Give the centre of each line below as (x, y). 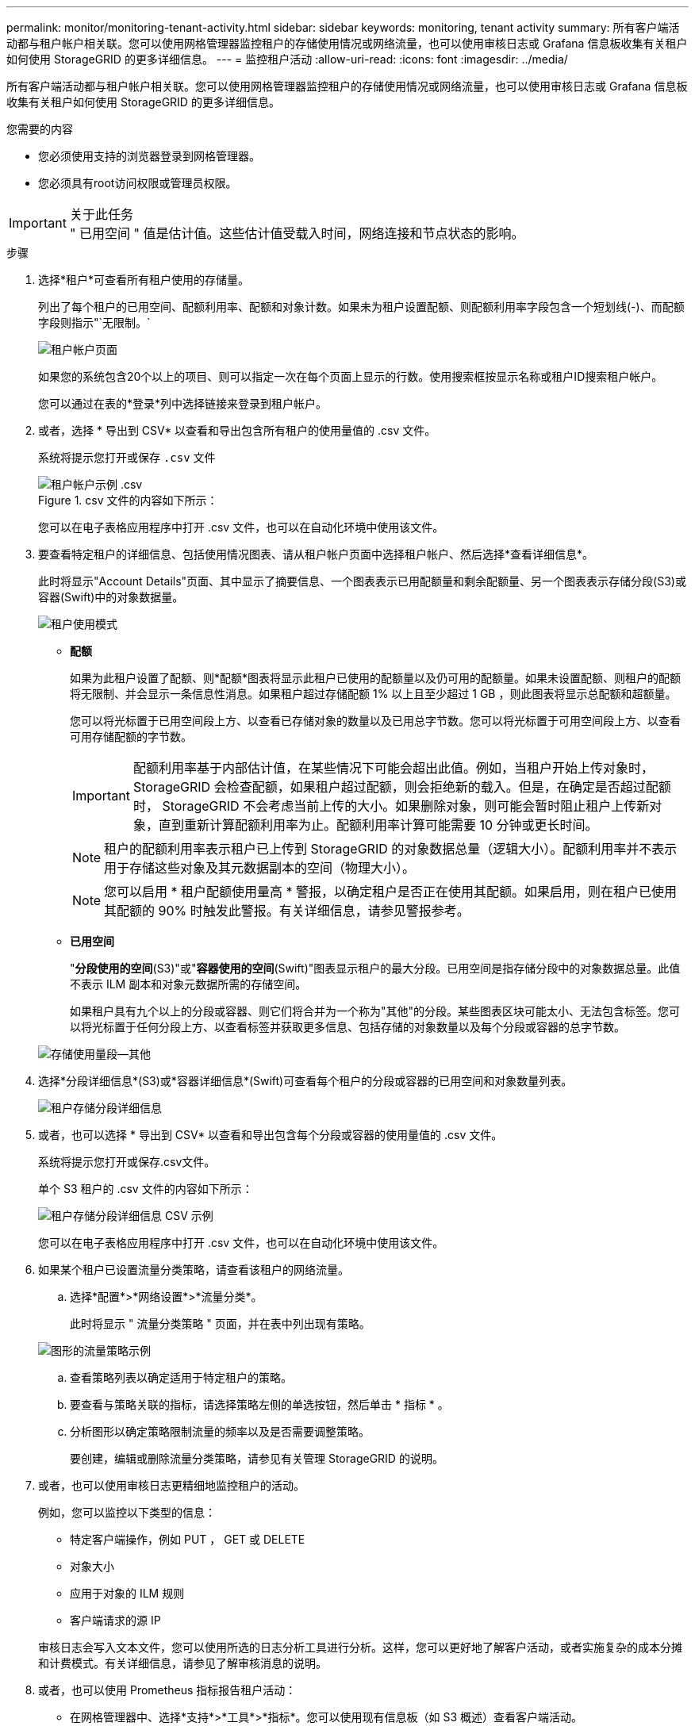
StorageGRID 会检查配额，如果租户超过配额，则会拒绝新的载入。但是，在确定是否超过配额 (402, 787)
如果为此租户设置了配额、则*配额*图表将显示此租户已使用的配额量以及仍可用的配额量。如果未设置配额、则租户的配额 (376, 678)
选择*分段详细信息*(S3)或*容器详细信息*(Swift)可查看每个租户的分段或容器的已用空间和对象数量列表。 (305, 1081)
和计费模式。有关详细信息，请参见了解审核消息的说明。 (182, 1663)
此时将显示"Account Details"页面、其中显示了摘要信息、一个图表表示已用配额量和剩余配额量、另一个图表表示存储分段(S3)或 (362, 581)
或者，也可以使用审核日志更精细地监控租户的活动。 (171, 1485)
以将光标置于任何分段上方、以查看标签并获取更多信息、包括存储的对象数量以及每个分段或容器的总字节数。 (347, 1027)
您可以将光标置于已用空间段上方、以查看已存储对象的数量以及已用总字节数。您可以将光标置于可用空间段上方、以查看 (375, 721)
